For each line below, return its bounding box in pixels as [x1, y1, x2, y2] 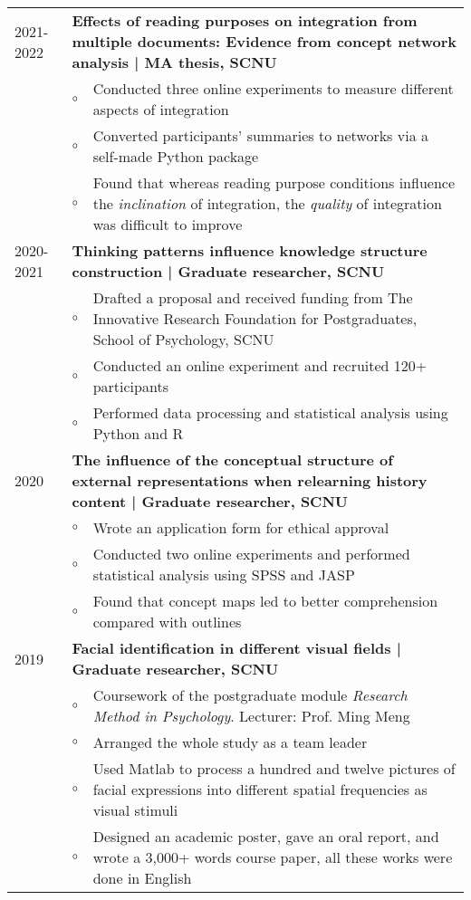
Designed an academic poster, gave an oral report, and [92, 826, 439, 847]
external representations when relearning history [72, 470, 428, 491]
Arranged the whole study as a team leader [92, 732, 368, 752]
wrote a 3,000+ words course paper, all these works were [92, 847, 453, 867]
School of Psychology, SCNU [92, 329, 274, 349]
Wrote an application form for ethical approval [92, 517, 389, 538]
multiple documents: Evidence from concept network [72, 31, 457, 52]
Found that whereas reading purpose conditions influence [92, 172, 456, 193]
